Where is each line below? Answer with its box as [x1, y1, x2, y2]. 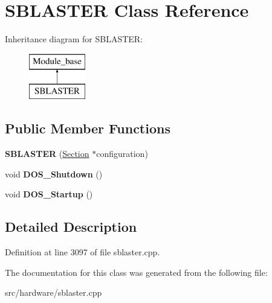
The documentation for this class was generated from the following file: [5, 266, 268, 278]
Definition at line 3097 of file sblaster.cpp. [5, 246, 160, 258]
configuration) [96, 147, 148, 160]
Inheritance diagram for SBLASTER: [5, 33, 143, 45]
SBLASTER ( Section [5, 147, 89, 160]
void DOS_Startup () [5, 188, 93, 200]
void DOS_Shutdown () [5, 167, 103, 180]
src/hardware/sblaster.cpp [5, 286, 102, 299]
